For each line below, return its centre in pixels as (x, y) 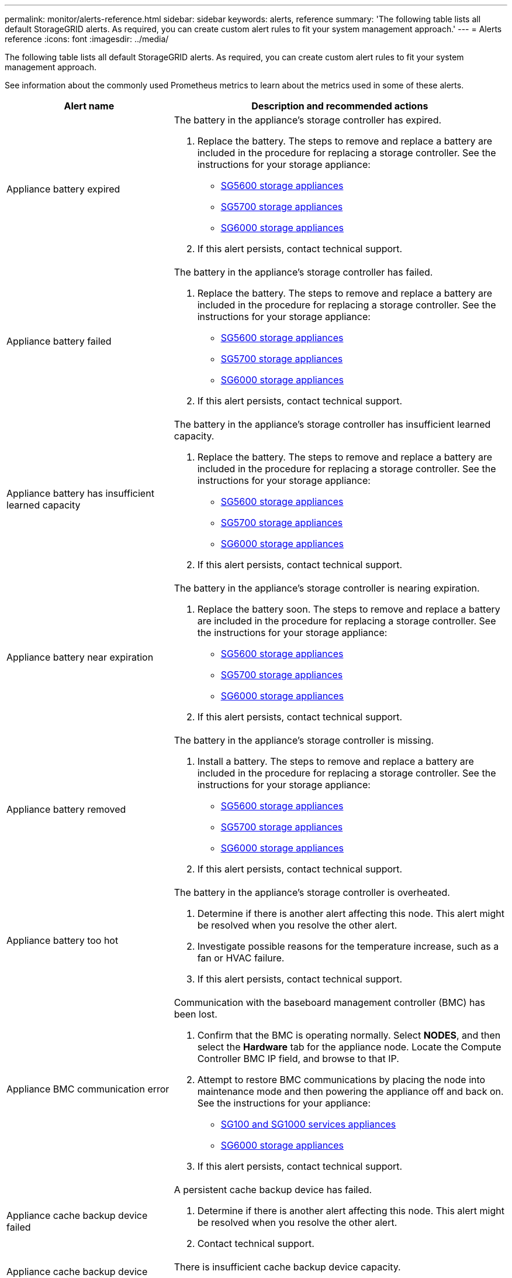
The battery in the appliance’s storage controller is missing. (304, 740)
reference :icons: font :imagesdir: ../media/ (87, 39)
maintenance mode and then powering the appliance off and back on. (350, 1091)
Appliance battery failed (59, 341)
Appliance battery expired (63, 189)
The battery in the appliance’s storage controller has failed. (303, 272)
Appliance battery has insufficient (80, 493)
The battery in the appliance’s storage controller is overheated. (312, 892)
